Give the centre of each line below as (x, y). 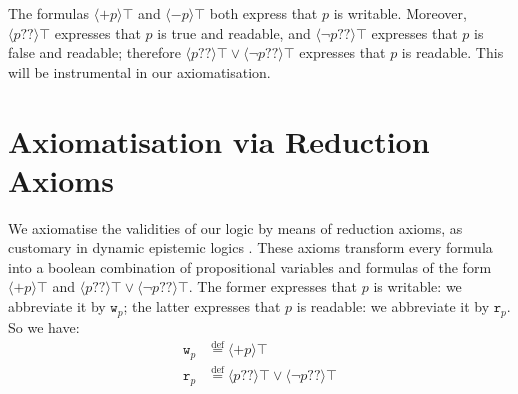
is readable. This (452, 52)
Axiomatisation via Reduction (219, 140)
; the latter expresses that (202, 306)
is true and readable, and (234, 32)
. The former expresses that (273, 286)
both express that (263, 13)
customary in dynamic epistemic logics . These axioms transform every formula (250, 247)
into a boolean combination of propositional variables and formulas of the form (250, 266)
